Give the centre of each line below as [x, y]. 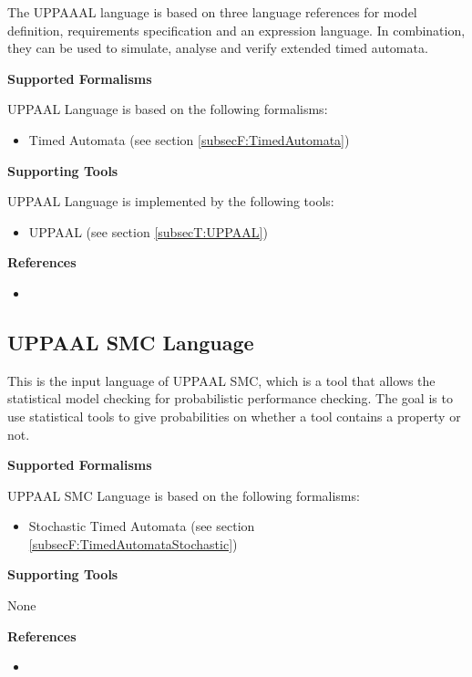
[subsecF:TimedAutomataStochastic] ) [133, 543]
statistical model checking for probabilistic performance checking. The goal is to [230, 398]
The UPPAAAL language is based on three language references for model [212, 12]
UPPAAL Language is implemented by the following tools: [171, 201]
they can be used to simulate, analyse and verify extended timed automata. [218, 48]
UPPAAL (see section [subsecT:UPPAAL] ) [148, 231]
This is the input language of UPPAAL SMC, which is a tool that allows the [221, 380]
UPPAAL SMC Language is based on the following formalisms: [184, 495]
